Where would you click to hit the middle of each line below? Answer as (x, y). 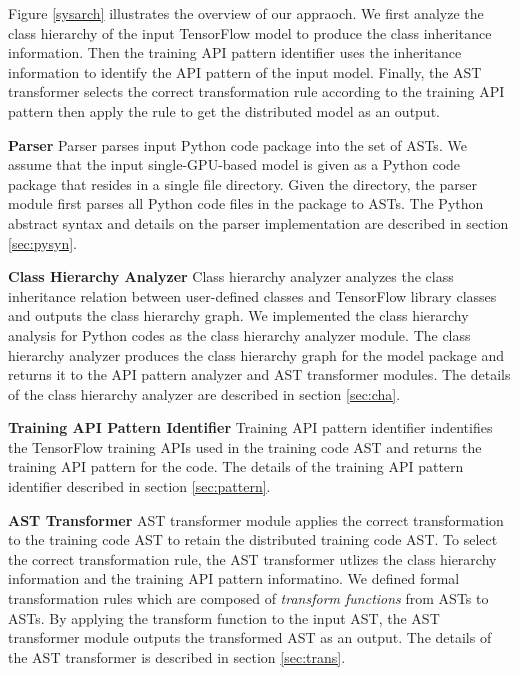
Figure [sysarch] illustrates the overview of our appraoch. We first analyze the (246, 13)
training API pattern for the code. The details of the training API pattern (236, 466)
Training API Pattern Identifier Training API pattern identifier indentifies (250, 427)
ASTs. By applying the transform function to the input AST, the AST (224, 617)
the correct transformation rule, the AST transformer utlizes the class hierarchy (252, 558)
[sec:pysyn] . (43, 242)
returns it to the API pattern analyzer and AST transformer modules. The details (259, 374)
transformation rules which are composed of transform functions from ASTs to (248, 598)
